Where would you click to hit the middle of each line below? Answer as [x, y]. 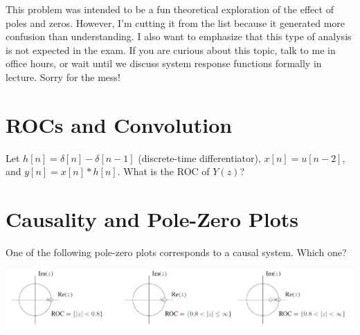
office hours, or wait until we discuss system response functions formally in [164, 63]
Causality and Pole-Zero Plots [152, 219]
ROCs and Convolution [119, 124]
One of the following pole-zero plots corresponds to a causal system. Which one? [176, 252]
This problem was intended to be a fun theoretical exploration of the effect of [170, 9]
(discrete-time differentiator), [199, 157]
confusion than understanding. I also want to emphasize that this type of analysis [179, 36]
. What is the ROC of [163, 171]
